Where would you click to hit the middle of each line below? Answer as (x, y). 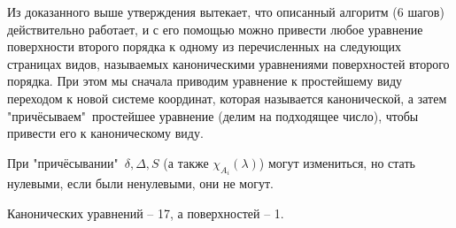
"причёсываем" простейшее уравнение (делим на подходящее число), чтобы (213, 115)
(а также (186, 162)
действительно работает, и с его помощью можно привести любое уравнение (215, 29)
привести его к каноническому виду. (105, 133)
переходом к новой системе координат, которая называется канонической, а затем (227, 98)
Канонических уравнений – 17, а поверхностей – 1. (146, 213)
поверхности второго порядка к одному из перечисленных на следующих (204, 46)
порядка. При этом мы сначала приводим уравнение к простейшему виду (205, 81)
